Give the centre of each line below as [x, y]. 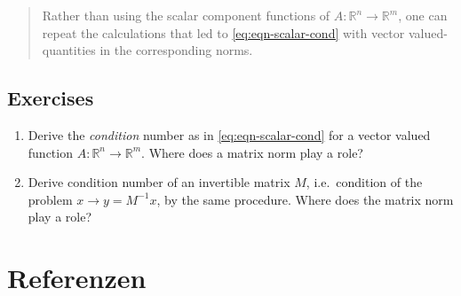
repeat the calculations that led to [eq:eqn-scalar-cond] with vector [223, 32]
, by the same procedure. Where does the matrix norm [305, 199]
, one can [423, 15]
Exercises [51, 98]
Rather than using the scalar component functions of [186, 15]
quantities [69, 50]
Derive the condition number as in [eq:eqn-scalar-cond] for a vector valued [229, 134]
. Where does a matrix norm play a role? [252, 152]
